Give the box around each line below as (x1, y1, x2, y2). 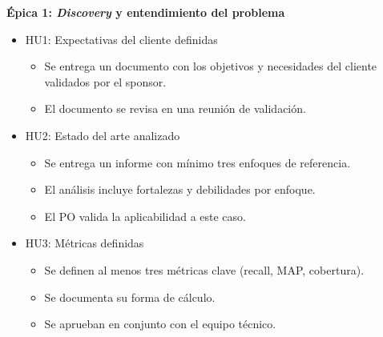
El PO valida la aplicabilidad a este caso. (44, 207, 246, 224)
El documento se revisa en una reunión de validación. (44, 100, 306, 117)
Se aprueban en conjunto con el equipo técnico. (44, 315, 276, 332)
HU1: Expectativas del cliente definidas (25, 30, 218, 47)
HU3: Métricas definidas (25, 235, 144, 251)
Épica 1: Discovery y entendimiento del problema (6, 4, 285, 20)
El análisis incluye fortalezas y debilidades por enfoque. (44, 181, 316, 198)
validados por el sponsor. (44, 73, 167, 90)
